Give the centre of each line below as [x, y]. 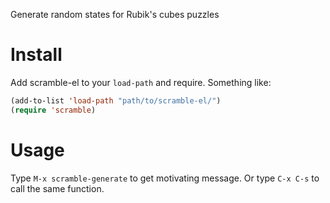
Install [36, 55]
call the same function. [57, 188]
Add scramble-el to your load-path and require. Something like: [141, 82]
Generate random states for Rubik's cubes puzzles [115, 14]
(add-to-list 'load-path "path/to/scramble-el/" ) [116, 100]
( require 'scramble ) [53, 110]
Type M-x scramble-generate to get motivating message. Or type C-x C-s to [165, 178]
